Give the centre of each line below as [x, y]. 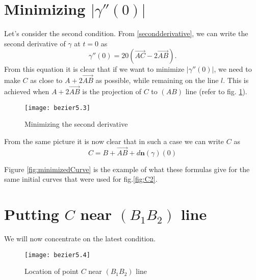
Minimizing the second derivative [76, 124]
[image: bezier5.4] [57, 255]
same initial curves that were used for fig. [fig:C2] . [81, 179]
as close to [46, 80]
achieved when [27, 91]
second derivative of [35, 43]
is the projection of [112, 91]
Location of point [52, 271]
